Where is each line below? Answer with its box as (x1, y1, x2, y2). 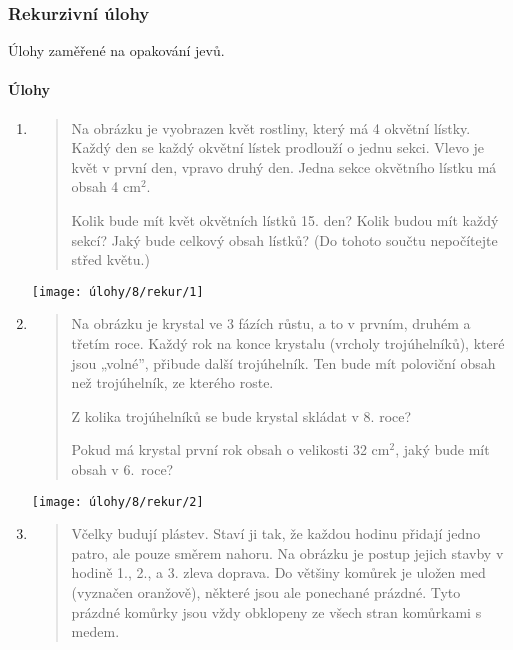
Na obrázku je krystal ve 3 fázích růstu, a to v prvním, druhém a (71, 313, 471, 334)
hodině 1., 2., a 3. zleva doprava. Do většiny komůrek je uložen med (71, 562, 486, 583)
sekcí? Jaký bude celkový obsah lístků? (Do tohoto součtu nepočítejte (71, 229, 498, 250)
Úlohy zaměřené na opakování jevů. (8, 40, 225, 61)
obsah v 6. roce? (71, 458, 174, 479)
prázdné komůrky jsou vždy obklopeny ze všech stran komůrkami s (71, 601, 482, 622)
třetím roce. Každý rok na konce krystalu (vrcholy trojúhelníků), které (71, 333, 505, 354)
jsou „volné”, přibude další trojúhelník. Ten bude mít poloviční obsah (71, 352, 496, 373)
